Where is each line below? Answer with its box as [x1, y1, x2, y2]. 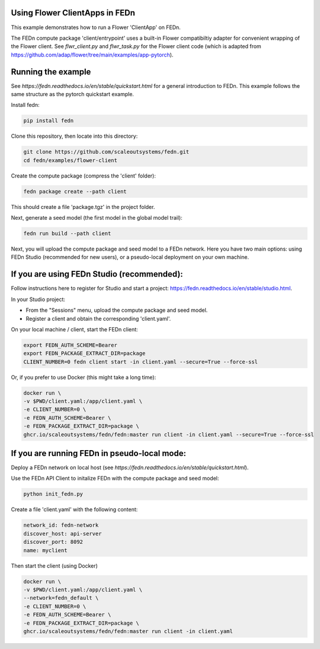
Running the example [11, 67, 91, 77]
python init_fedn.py [23, 490, 83, 498]
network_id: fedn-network [23, 522, 99, 528]
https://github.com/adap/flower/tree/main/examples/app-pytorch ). [11, 51, 174, 58]
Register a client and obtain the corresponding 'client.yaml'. [25, 315, 171, 322]
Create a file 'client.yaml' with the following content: [11, 506, 138, 513]
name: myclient [23, 547, 68, 553]
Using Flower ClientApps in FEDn [11, 8, 136, 18]
